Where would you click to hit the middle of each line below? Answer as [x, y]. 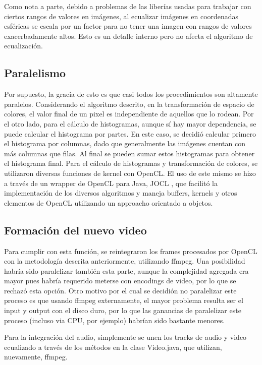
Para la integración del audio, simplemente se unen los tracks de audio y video [125, 337]
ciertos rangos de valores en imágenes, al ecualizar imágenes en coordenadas [121, 16]
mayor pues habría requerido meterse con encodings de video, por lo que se [120, 281]
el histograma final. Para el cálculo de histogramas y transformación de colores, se [131, 163]
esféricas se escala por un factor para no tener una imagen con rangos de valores [128, 26]
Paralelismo [35, 73]
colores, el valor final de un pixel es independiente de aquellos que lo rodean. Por [129, 114]
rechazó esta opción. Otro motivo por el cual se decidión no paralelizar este [120, 290]
